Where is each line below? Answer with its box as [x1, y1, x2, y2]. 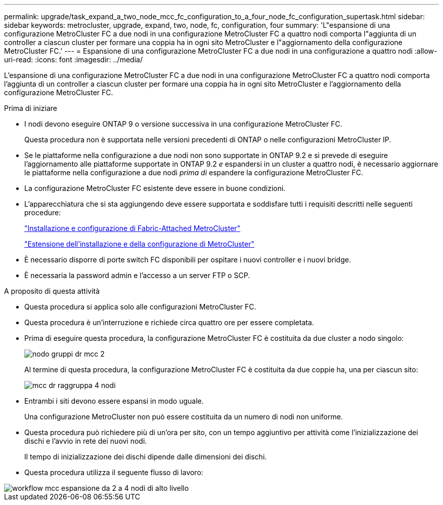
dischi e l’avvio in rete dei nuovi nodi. [24, 437, 147, 445]
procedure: [24, 208, 61, 217]
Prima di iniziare [4, 104, 57, 112]
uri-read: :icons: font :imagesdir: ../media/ [4, 55, 143, 64]
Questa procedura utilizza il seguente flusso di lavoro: [24, 468, 203, 477]
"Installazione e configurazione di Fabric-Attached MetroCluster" [24, 224, 241, 232]
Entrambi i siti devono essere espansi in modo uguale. [24, 397, 204, 405]
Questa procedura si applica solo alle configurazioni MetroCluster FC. [24, 302, 256, 311]
